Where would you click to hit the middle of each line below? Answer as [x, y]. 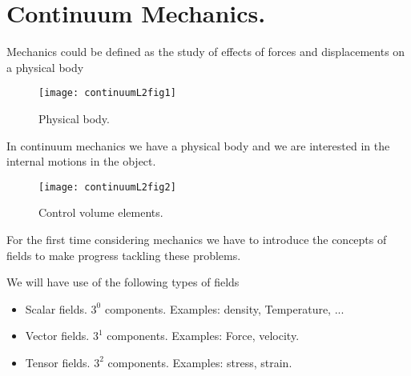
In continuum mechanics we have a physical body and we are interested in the [198, 145]
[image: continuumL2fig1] [107, 93]
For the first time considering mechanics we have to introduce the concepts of [197, 239]
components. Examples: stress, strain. [200, 362]
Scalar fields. [56, 308]
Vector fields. [57, 336]
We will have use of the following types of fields [123, 282]
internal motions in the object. [81, 161]
